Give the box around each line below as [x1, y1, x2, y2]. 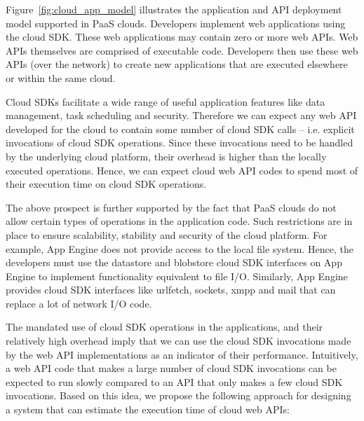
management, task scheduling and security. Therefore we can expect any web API [6, 108, 357, 123]
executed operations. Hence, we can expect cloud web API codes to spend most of [6, 163, 358, 177]
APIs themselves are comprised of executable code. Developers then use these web [6, 43, 358, 57]
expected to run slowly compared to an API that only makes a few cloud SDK [6, 374, 343, 389]
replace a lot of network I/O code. [6, 296, 152, 310]
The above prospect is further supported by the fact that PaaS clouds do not [6, 200, 337, 214]
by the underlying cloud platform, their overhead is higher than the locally [6, 149, 327, 163]
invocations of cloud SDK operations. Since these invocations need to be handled [6, 135, 353, 150]
